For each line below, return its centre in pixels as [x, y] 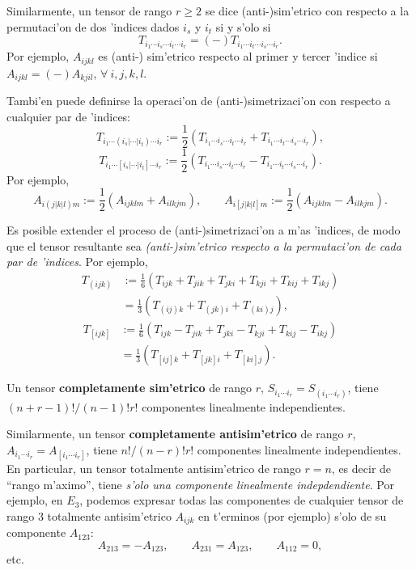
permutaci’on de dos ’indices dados [93, 26]
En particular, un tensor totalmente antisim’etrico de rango [154, 468]
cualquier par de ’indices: [69, 116]
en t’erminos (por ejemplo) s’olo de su [293, 515]
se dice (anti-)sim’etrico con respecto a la [307, 11]
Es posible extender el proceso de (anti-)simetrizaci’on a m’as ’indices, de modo [204, 230]
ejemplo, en [35, 500]
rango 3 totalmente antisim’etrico [89, 515]
